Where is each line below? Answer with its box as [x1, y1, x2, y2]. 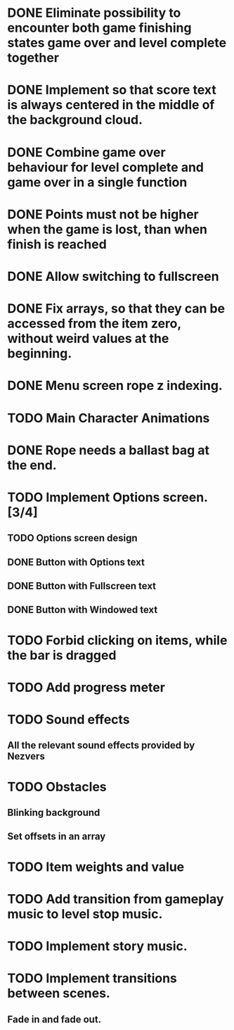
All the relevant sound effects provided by [7, 739, 195, 751]
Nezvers [7, 750, 46, 762]
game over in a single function [7, 174, 188, 190]
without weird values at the [7, 331, 169, 346]
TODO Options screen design [7, 532, 138, 544]
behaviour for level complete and [7, 159, 204, 175]
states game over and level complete [7, 35, 227, 51]
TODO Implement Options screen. [7, 489, 208, 505]
